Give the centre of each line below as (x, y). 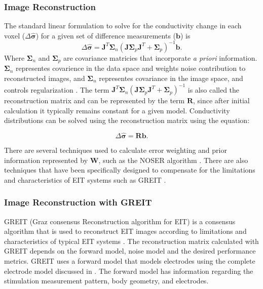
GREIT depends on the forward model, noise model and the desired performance (130, 251)
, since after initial (221, 100)
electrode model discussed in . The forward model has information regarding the (129, 271)
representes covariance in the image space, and (171, 78)
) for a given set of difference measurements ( (106, 35)
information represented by (46, 160)
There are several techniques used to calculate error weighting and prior (116, 150)
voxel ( (15, 35)
